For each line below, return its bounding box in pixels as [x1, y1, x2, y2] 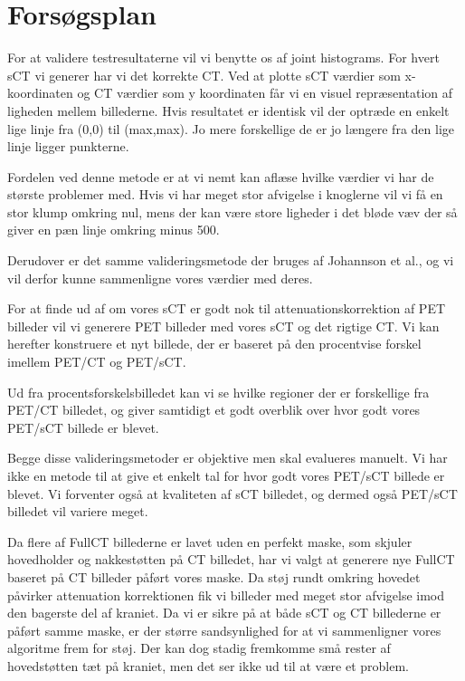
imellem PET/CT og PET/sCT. [7, 352, 186, 371]
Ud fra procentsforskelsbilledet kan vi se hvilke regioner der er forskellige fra [7, 382, 430, 401]
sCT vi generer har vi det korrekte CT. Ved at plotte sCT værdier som [7, 65, 401, 84]
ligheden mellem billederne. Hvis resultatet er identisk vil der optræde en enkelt [7, 101, 450, 120]
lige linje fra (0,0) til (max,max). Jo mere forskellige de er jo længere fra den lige [7, 119, 454, 138]
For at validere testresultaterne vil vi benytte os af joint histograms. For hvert [7, 48, 440, 67]
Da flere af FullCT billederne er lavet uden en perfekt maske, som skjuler [7, 532, 413, 551]
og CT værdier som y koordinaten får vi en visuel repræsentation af [77, 83, 453, 102]
